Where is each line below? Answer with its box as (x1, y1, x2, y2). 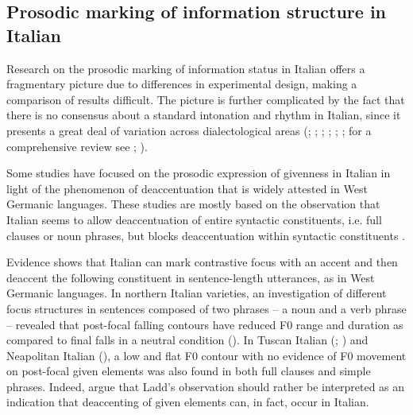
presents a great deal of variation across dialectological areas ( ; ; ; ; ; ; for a (6, 122, 372, 138)
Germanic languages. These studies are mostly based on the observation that (6, 196, 380, 212)
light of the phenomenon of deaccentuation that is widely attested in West (6, 180, 368, 196)
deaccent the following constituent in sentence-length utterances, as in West (6, 269, 375, 285)
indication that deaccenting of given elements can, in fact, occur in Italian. (6, 394, 369, 410)
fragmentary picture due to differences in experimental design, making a (6, 76, 357, 92)
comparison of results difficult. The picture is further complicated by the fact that (6, 91, 405, 107)
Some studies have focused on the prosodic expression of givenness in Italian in (6, 165, 391, 181)
